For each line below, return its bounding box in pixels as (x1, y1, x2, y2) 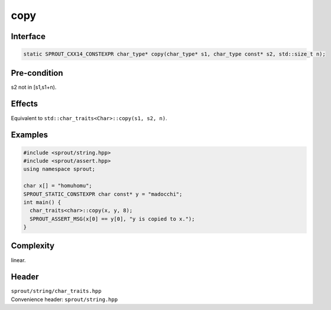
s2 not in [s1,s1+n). (11, 83, 57, 91)
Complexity (11, 241, 55, 251)
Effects (11, 99, 38, 109)
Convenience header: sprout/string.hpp (11, 296, 118, 303)
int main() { (23, 199, 61, 205)
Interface (11, 31, 46, 41)
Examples (11, 130, 48, 140)
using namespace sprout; (23, 166, 96, 173)
